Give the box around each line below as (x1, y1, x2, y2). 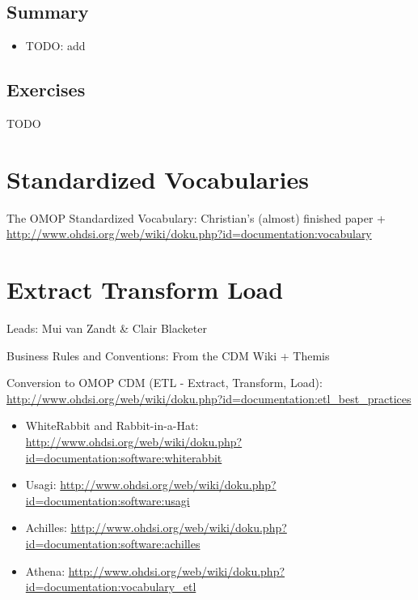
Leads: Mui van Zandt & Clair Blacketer (6, 320, 207, 337)
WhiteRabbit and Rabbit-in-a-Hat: (25, 417, 199, 434)
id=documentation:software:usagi (25, 491, 190, 509)
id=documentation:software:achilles (25, 534, 201, 551)
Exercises (6, 77, 86, 102)
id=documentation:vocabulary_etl (25, 578, 196, 595)
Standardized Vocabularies (6, 162, 309, 195)
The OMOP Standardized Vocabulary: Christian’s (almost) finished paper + (6, 209, 386, 226)
